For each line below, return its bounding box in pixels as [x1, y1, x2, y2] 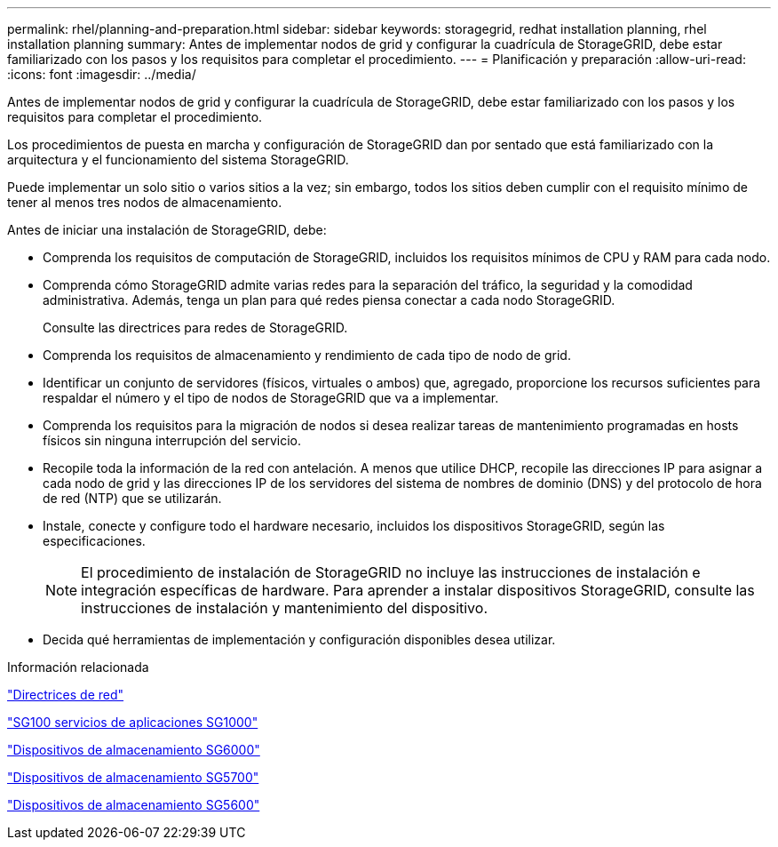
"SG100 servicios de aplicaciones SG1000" [7, 715, 258, 730]
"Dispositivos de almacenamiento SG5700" [7, 770, 259, 785]
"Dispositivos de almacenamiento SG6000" [7, 742, 260, 757]
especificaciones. [43, 533, 146, 548]
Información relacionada [7, 659, 149, 675]
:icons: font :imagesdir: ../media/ [7, 67, 196, 82]
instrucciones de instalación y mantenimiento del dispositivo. [81, 599, 488, 617]
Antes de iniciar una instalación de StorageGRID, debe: [7, 222, 327, 237]
